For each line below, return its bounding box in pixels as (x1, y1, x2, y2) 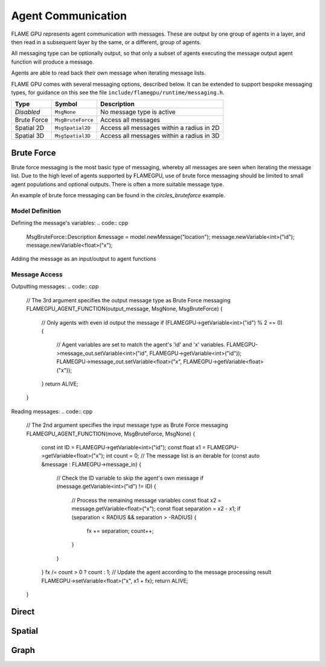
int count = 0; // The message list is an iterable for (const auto (106, 452, 260, 460)
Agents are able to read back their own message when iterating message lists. (11, 70, 206, 77)
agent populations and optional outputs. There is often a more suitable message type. (11, 180, 225, 187)
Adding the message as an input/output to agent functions (11, 255, 156, 262)
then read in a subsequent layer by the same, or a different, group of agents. (11, 38, 202, 45)
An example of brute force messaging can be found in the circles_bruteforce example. (11, 191, 226, 199)
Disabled (14, 108, 40, 116)
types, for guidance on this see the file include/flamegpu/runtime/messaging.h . (11, 88, 225, 96)
